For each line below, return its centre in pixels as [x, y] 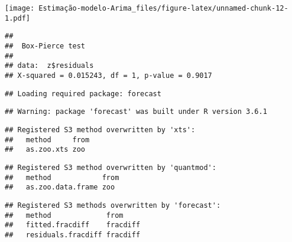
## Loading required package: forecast [83, 94]
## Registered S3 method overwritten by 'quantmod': [111, 167]
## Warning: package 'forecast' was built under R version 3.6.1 [136, 112]
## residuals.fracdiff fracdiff [73, 235]
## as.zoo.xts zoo [45, 150]
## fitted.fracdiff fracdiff [73, 225]
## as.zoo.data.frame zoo [60, 187]
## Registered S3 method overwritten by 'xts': [100, 130]
